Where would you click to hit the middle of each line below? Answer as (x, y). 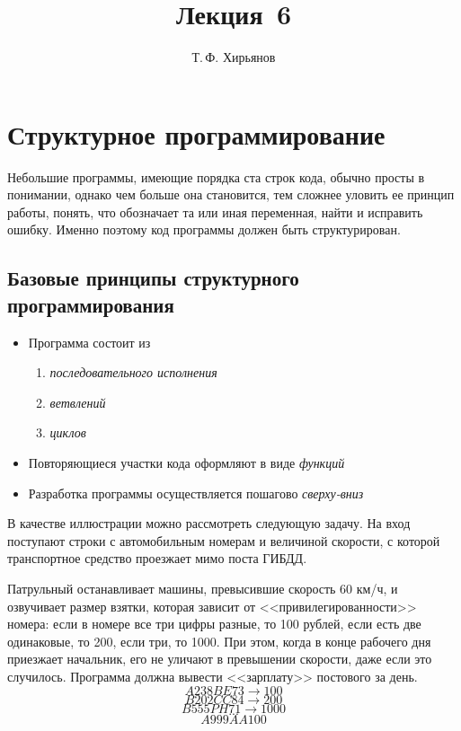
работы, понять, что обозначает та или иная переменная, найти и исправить (215, 211)
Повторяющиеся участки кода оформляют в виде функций (186, 462)
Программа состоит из (89, 342)
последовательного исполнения (133, 372)
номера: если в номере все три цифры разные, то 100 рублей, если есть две (214, 624)
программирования (91, 304)
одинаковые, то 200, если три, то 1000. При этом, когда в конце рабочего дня (219, 641)
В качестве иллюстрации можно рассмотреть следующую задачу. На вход (209, 523)
